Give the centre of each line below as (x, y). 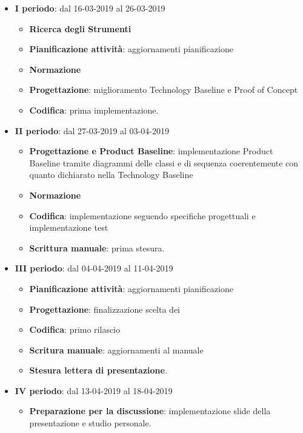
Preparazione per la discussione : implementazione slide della (150, 411)
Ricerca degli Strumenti (80, 28)
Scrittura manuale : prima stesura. (97, 247)
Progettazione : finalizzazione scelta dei (105, 309)
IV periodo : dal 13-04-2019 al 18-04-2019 (94, 390)
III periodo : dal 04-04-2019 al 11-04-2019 (94, 268)
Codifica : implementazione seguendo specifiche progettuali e (142, 215)
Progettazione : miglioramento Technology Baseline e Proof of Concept (164, 90)
